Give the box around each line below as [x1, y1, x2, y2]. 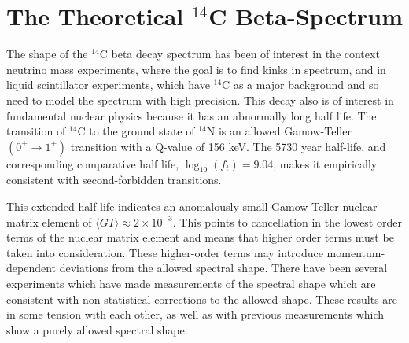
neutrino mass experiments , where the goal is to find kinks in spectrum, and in [6, 61, 386, 77]
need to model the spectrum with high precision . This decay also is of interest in [6, 91, 394, 108]
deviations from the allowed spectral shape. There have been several [59, 260, 388, 276]
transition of [6, 123, 66, 139]
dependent [6, 260, 57, 276]
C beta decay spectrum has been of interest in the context [99, 46, 380, 62]
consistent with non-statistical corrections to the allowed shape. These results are [6, 290, 398, 307]
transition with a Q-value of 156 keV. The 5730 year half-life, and [70, 138, 386, 154]
